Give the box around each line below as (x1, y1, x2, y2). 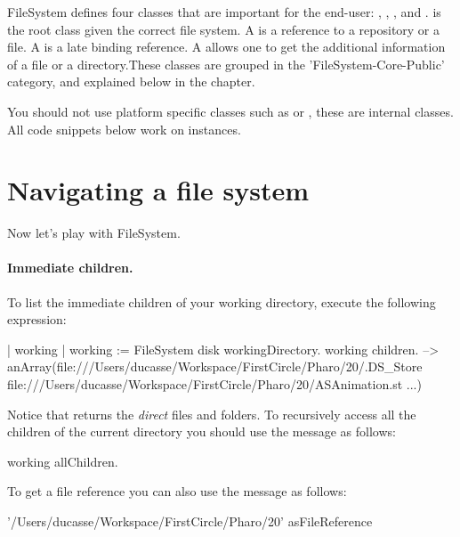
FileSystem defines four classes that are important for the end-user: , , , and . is (7, 3, 441, 20)
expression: (7, 310, 67, 329)
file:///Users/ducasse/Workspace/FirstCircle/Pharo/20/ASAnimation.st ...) (7, 375, 422, 394)
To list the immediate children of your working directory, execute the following (7, 292, 436, 311)
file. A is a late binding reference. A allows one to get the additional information (7, 37, 446, 56)
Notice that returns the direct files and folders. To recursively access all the (7, 404, 416, 423)
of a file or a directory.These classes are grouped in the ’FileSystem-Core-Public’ (7, 54, 445, 73)
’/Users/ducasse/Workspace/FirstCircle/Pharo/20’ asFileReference (7, 512, 373, 531)
